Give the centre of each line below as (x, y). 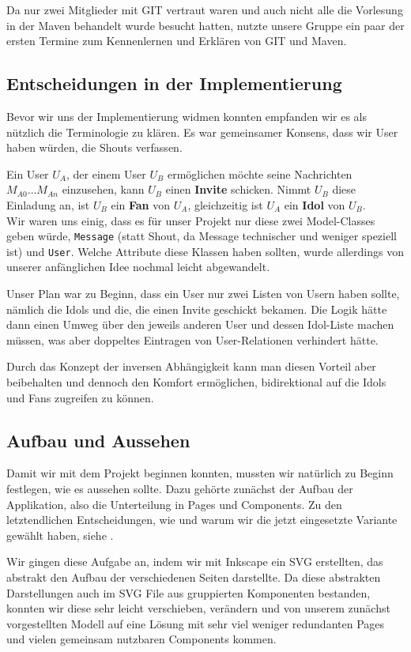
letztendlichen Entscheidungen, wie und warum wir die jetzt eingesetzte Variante (202, 520)
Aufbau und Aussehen (98, 440)
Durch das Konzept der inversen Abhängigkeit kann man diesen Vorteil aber (191, 366)
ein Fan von (141, 204)
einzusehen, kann (103, 189)
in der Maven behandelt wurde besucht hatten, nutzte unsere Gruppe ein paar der (205, 25)
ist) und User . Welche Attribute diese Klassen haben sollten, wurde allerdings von (205, 251)
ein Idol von (315, 204)
